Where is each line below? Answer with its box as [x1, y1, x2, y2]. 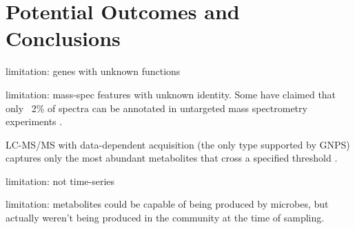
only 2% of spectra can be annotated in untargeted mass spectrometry [6, 100, 307, 115]
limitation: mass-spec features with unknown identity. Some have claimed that [6, 87, 336, 101]
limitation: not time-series [6, 173, 115, 188]
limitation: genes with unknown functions [6, 64, 181, 78]
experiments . [6, 114, 63, 129]
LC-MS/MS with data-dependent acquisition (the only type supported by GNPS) [6, 137, 350, 151]
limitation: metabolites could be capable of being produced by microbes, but [6, 197, 329, 211]
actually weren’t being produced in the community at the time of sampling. [6, 210, 325, 225]
